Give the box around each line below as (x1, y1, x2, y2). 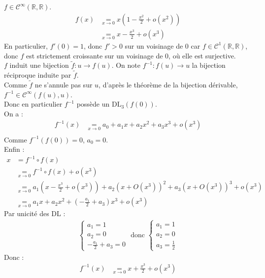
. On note (111, 60, 140, 70)
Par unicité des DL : (4, 208, 66, 219)
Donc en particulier (4, 99, 63, 109)
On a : (4, 108, 23, 118)
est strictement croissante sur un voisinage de (26, 50, 163, 60)
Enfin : (4, 144, 25, 154)
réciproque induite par (4, 70, 71, 80)
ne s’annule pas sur (34, 79, 93, 89)
